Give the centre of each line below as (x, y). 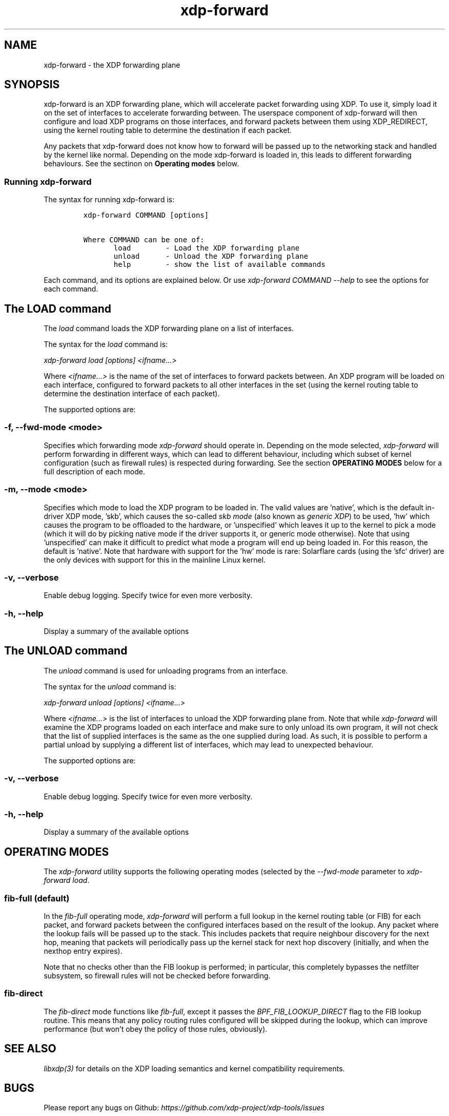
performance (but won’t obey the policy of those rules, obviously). (156, 1029)
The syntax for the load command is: (106, 344)
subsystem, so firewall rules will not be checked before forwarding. (157, 975)
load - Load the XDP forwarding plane (207, 248)
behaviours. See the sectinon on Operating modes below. (141, 164)
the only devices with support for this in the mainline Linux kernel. (155, 560)
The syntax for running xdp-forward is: (109, 200)
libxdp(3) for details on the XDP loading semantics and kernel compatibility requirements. (194, 1068)
